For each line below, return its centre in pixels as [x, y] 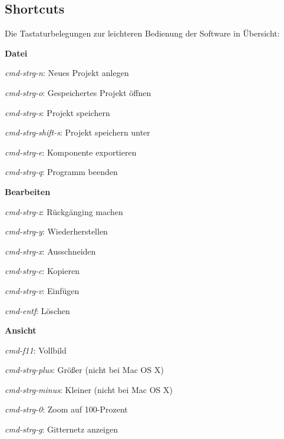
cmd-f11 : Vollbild [36, 350]
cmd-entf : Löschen [37, 310]
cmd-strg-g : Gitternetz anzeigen [61, 429]
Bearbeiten [28, 191]
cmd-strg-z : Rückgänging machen [64, 211]
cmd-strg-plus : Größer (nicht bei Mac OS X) [84, 370]
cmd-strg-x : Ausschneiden [50, 251]
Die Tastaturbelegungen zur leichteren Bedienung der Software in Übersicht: [142, 33]
